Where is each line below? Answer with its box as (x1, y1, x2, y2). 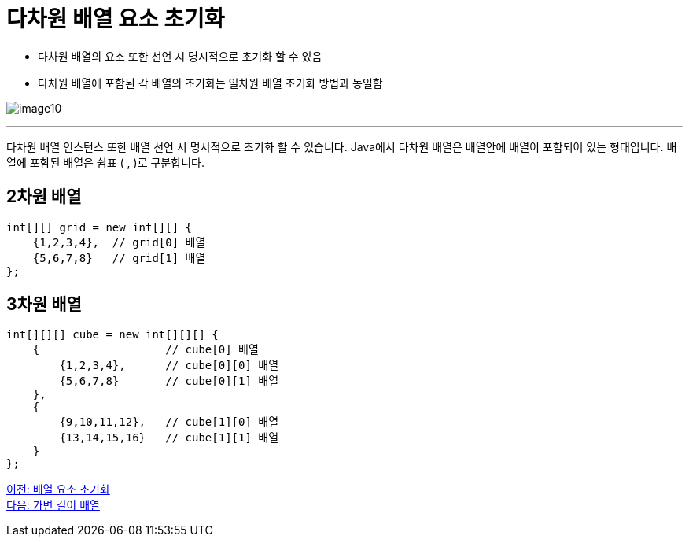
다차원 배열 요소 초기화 (6, 6, 225, 32)
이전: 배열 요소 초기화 (6, 482, 110, 497)
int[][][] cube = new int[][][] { (6, 328, 219, 342)
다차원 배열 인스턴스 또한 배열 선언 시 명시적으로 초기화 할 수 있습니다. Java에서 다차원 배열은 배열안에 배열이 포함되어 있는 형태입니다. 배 (6, 139, 677, 153)
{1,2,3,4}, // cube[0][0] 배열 (59, 359, 279, 372)
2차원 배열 (6, 187, 82, 207)
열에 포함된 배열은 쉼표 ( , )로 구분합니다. (6, 155, 204, 169)
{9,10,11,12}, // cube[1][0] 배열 (59, 416, 279, 429)
